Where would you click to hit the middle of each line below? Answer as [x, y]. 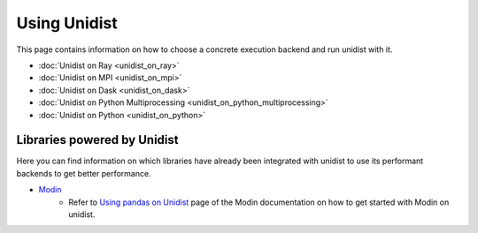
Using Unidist [67, 23]
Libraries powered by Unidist [97, 140]
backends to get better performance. [84, 173]
